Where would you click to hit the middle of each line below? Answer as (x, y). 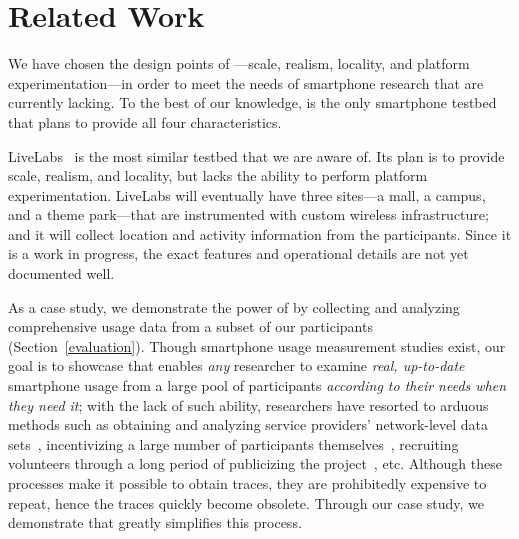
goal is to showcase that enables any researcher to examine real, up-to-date (236, 365)
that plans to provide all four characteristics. (145, 121)
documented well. (61, 273)
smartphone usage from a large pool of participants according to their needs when (257, 385)
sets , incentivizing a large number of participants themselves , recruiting (233, 443)
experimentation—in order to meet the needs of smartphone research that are (246, 82)
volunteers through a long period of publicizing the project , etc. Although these (255, 463)
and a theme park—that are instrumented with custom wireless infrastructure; (248, 214)
